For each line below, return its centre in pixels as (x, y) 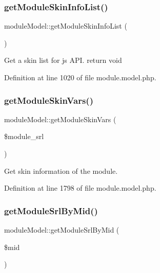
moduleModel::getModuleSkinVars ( (60, 119)
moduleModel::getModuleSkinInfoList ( (66, 26)
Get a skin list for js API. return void (63, 60)
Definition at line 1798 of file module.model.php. (80, 188)
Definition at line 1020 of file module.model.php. (80, 77)
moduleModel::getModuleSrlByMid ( (62, 230)
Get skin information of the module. (61, 170)
